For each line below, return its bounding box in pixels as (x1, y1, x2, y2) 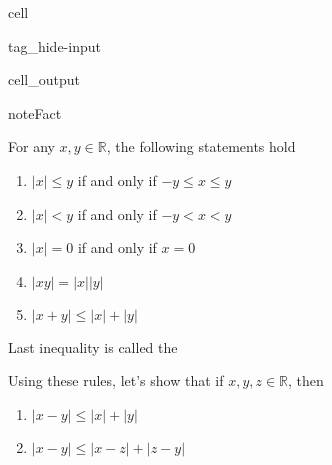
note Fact (8, 102, 62, 123)
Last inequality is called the (8, 336, 178, 357)
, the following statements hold (106, 136, 296, 157)
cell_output (8, 69, 80, 90)
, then (288, 370, 324, 391)
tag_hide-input (8, 35, 101, 56)
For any (8, 136, 55, 157)
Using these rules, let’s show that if (8, 370, 224, 391)
